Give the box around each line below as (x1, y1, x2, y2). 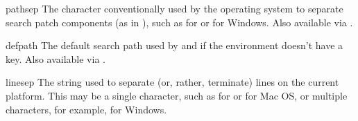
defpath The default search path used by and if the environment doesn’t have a (6, 38, 343, 53)
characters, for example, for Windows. (6, 102, 167, 116)
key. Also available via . (6, 51, 105, 66)
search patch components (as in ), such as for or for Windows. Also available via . (6, 15, 353, 29)
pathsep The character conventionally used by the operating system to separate (6, 1, 343, 15)
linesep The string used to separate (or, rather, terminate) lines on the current (6, 75, 339, 89)
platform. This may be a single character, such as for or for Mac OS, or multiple (6, 88, 348, 102)
